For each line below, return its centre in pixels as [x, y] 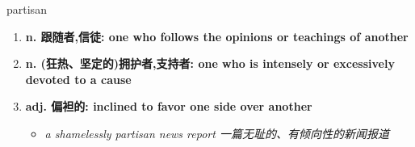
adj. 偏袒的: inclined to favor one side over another [169, 106]
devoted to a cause [78, 79]
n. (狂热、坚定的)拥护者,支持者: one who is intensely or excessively [210, 63]
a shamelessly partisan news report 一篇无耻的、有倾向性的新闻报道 [217, 133]
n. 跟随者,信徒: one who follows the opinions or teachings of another [217, 36]
